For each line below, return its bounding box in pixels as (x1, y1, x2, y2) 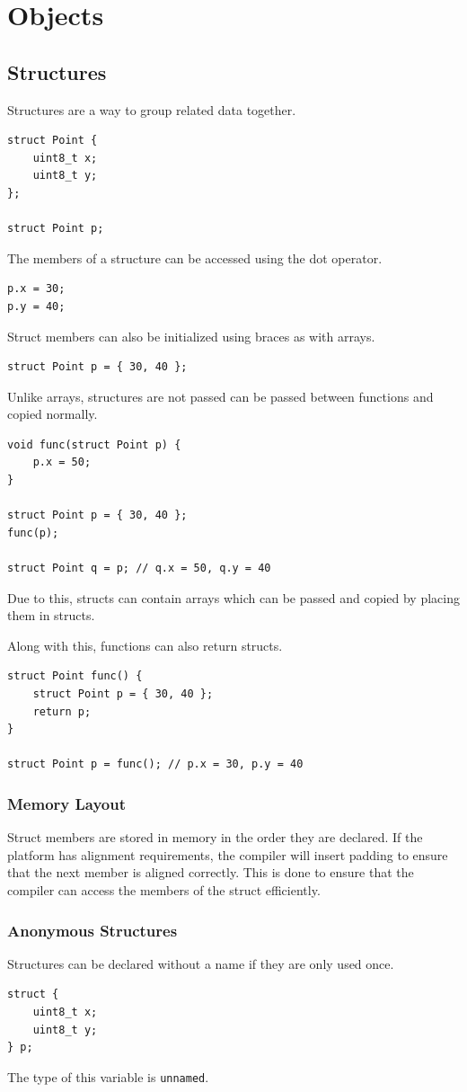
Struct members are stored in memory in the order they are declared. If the (7, 828, 423, 847)
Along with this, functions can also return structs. (7, 635, 283, 654)
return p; (32, 705, 92, 718)
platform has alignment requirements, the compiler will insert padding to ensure (7, 845, 448, 864)
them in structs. (7, 606, 95, 625)
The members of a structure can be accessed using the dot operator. (7, 248, 383, 267)
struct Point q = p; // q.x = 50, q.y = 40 (7, 562, 271, 575)
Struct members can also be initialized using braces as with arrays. (7, 326, 375, 345)
